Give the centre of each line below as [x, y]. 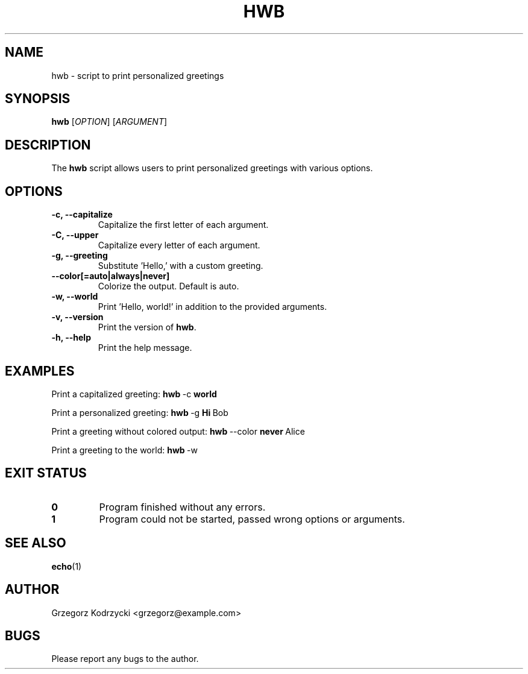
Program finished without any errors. [182, 507]
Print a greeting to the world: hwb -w [124, 450]
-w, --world [75, 297]
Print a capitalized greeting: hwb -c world [134, 394]
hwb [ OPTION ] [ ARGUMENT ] [109, 122]
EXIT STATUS [46, 473]
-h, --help [71, 338]
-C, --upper [75, 235]
